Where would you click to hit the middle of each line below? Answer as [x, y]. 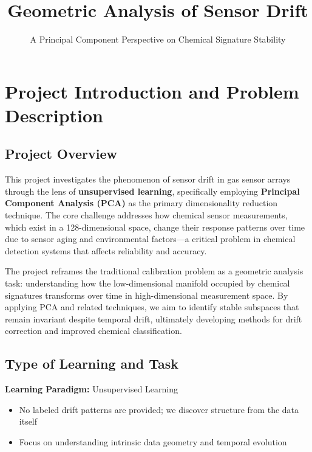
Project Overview [61, 154]
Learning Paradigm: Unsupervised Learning [91, 389]
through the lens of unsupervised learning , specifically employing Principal [152, 191]
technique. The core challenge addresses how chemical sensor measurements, [146, 215]
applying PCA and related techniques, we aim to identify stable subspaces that [152, 307]
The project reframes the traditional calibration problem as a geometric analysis [154, 271]
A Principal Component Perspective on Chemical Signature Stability [158, 39]
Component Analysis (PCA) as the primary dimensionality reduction [141, 203]
